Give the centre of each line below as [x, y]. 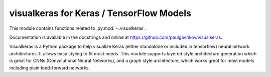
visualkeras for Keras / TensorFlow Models [100, 13]
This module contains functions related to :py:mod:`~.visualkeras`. [78, 28]
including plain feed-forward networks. [50, 67]
